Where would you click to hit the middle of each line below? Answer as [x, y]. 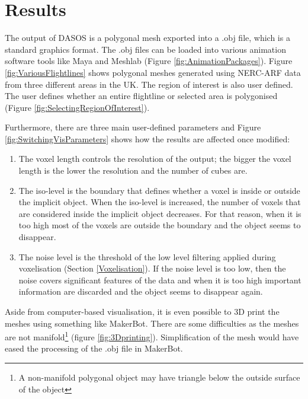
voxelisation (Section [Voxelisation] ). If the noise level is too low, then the [152, 268]
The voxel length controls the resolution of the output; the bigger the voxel [155, 159]
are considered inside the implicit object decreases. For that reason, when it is [160, 213]
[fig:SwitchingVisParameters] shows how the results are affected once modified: [147, 138]
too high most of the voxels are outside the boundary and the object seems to [160, 225]
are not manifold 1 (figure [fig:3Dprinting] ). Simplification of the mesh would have [152, 336]
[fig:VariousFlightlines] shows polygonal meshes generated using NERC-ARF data [153, 72]
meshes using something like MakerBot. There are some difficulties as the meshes [152, 323]
